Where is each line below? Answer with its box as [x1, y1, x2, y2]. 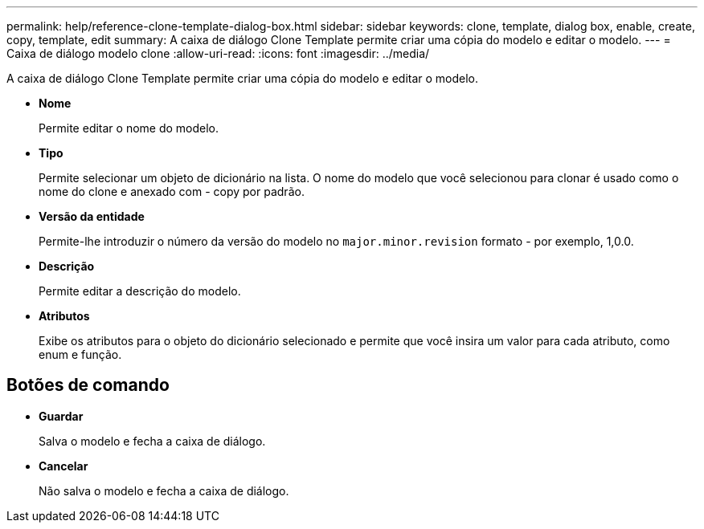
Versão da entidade [39, 210, 145, 223]
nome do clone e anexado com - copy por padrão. [39, 185, 305, 198]
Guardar [39, 409, 84, 423]
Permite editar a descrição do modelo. [39, 284, 241, 298]
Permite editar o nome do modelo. [39, 121, 219, 135]
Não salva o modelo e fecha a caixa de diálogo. [39, 483, 289, 498]
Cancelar [39, 458, 88, 473]
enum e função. [39, 348, 122, 361]
